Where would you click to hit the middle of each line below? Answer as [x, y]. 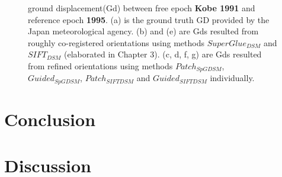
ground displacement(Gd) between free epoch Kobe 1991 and [142, 8]
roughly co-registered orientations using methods [116, 42]
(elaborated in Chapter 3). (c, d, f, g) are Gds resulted [163, 54]
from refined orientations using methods [100, 65]
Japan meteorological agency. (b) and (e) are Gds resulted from [143, 31]
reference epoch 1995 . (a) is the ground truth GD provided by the [149, 19]
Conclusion [50, 119]
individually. [232, 78]
